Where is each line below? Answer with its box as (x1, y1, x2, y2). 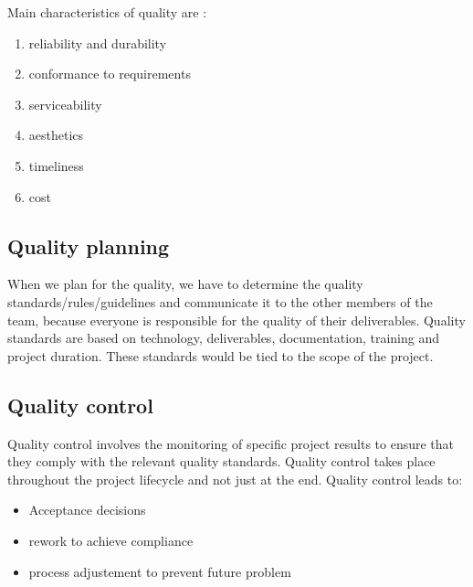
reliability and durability (28, 33, 167, 52)
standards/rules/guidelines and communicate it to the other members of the (7, 292, 433, 311)
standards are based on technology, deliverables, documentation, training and (7, 328, 440, 347)
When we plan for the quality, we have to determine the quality (7, 274, 363, 293)
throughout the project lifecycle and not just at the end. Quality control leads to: (7, 469, 463, 488)
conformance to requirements (28, 64, 191, 83)
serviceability (28, 94, 102, 113)
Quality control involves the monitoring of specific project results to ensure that (7, 433, 455, 453)
